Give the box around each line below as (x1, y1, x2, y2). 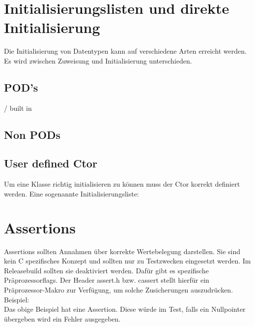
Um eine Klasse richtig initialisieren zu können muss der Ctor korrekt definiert (4, 179, 240, 189)
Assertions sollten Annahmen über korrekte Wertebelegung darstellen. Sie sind (4, 246, 240, 256)
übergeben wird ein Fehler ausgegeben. (4, 313, 121, 324)
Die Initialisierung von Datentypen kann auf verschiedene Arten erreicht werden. (4, 46, 247, 56)
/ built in (4, 102, 32, 113)
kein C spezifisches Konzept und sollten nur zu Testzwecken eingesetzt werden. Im (4, 256, 251, 266)
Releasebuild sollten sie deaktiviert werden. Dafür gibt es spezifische (4, 265, 209, 275)
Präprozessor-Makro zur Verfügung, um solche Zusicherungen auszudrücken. (4, 284, 233, 294)
